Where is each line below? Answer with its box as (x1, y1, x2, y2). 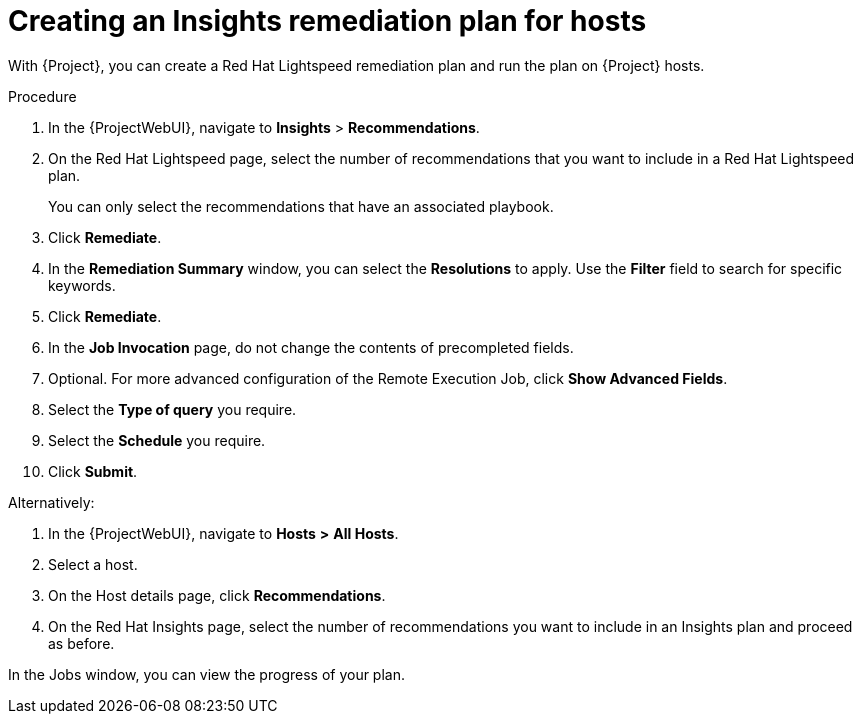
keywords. (48, 276, 116, 294)
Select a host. (48, 555, 138, 573)
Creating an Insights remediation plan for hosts (8, 4, 647, 38)
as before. (48, 634, 115, 652)
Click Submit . (48, 462, 138, 480)
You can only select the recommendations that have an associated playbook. (48, 197, 554, 215)
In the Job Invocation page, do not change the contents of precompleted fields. (48, 338, 574, 356)
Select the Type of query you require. (48, 400, 297, 418)
